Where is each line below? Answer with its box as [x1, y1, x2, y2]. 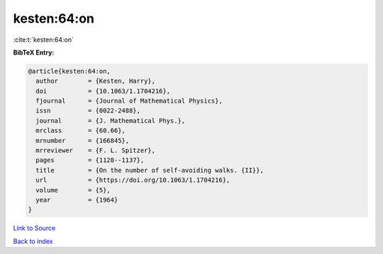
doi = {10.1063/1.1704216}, [35, 87, 170, 95]
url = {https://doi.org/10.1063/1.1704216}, [35, 176, 231, 184]
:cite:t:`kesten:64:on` [13, 35, 74, 44]
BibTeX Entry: [13, 48, 55, 57]
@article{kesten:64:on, [28, 67, 111, 75]
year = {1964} [35, 196, 118, 204]
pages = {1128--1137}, [35, 156, 145, 164]
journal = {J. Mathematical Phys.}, [35, 117, 186, 125]
